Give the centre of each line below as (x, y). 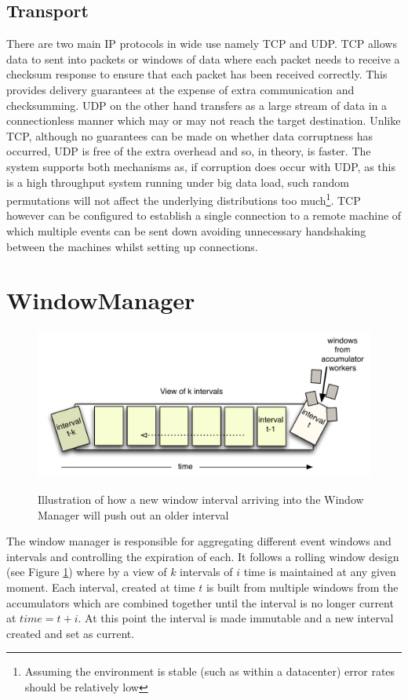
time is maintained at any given (320, 572)
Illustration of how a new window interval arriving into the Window (201, 499)
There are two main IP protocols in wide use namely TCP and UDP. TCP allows (202, 44)
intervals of (206, 572)
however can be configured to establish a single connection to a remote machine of (204, 215)
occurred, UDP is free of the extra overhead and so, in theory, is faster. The (189, 151)
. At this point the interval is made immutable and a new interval (236, 618)
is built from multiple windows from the (302, 587)
